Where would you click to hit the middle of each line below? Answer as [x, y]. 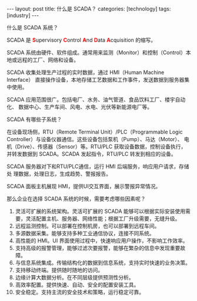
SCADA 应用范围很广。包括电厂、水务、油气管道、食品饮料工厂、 [86, 99]
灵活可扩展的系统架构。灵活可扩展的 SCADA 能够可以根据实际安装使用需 [103, 211]
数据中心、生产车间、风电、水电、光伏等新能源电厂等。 [85, 107]
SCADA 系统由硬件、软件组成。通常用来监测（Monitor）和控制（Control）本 [99, 52]
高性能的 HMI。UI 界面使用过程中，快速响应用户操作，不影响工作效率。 [101, 240]
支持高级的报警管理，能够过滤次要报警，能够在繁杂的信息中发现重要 [98, 248]
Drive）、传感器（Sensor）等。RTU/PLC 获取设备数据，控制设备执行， [101, 146]
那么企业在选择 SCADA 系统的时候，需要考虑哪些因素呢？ [76, 199]
